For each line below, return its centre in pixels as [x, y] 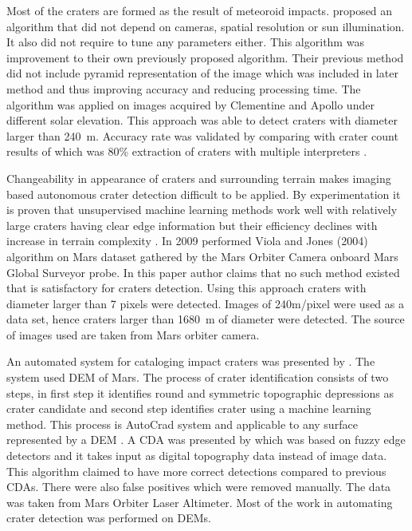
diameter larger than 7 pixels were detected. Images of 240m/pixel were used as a [205, 303]
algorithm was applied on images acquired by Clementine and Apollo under [190, 104]
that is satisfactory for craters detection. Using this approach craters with [186, 288]
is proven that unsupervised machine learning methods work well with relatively [202, 210]
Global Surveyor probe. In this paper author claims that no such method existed [203, 272]
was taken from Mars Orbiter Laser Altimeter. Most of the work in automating [200, 502]
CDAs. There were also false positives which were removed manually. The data [199, 487]
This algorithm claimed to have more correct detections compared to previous [196, 471]
